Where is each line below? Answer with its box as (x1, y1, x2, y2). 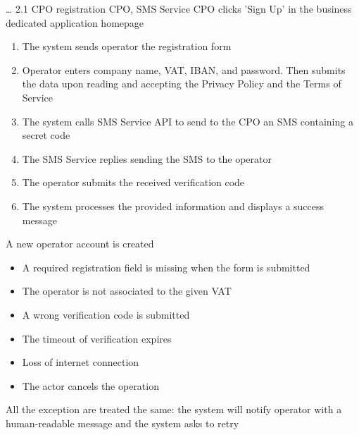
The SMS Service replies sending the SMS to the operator (22, 151, 272, 166)
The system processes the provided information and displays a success (22, 198, 325, 213)
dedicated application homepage (6, 15, 144, 30)
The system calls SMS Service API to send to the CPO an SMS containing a (22, 114, 353, 128)
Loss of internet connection (22, 355, 139, 369)
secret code (22, 128, 70, 142)
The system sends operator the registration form (22, 39, 232, 54)
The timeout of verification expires (22, 331, 172, 345)
